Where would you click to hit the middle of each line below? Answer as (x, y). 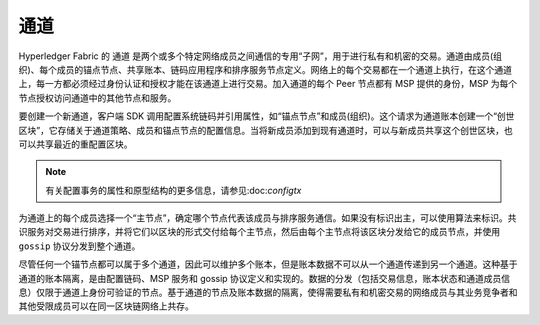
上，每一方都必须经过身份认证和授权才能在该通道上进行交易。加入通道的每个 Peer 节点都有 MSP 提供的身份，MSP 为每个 (268, 84)
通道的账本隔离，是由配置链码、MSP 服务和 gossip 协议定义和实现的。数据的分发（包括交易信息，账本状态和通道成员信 (264, 278)
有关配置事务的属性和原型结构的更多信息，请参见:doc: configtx (173, 190)
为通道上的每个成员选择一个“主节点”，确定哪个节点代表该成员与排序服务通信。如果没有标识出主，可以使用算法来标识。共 (267, 218)
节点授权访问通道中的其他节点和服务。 (97, 97)
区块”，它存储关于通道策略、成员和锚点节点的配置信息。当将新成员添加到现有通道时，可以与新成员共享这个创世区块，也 (266, 130)
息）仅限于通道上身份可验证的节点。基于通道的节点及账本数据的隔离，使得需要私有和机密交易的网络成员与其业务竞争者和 (268, 292)
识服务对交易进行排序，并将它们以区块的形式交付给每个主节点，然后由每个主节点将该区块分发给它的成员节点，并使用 (259, 232)
